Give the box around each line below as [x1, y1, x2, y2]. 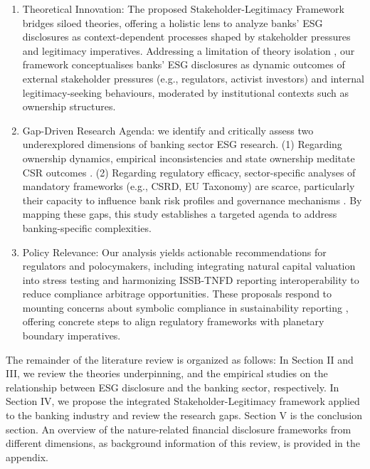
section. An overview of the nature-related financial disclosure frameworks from [6, 421, 351, 436]
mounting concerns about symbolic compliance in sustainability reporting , [22, 300, 349, 315]
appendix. [6, 449, 48, 464]
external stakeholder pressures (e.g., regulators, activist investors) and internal [22, 70, 364, 85]
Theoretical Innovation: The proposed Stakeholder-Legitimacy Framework [22, 1, 344, 16]
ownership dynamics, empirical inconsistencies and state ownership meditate [22, 150, 355, 165]
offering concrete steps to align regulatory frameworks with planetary [22, 314, 324, 329]
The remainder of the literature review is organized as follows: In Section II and [6, 352, 354, 367]
